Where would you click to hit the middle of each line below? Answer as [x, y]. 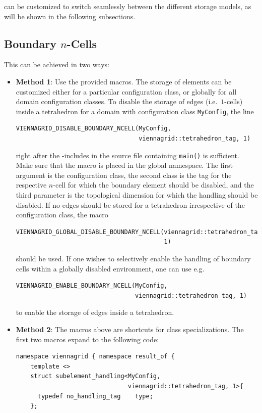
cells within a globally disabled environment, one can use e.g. [110, 268]
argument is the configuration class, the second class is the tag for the [124, 175]
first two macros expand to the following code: [87, 339]
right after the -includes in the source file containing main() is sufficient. [127, 155]
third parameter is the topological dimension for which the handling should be [137, 195]
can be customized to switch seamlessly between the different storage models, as [128, 6]
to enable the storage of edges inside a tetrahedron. [95, 312]
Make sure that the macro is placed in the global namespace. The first [124, 165]
